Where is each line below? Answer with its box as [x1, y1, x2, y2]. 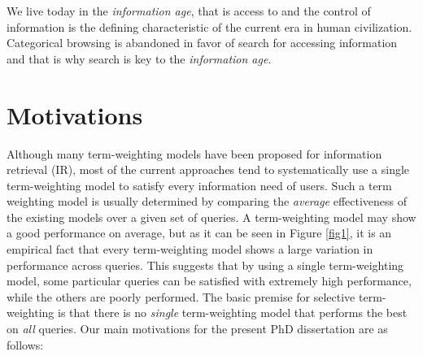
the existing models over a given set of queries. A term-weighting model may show [7, 208, 416, 225]
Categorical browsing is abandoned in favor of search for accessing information [7, 34, 398, 51]
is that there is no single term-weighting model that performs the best [57, 304, 408, 321]
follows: [7, 336, 44, 353]
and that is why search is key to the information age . [7, 50, 272, 67]
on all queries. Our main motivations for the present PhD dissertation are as [7, 320, 388, 337]
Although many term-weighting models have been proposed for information [7, 145, 382, 162]
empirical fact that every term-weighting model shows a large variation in [7, 241, 373, 258]
